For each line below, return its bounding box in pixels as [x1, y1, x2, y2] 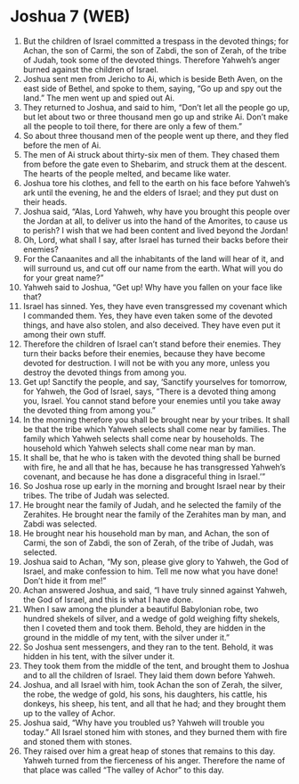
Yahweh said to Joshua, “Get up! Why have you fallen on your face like [22, 282, 283, 292]
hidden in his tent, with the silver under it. [22, 650, 175, 661]
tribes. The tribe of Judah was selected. [22, 490, 170, 501]
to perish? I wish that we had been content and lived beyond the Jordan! [22, 225, 288, 235]
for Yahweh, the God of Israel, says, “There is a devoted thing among [22, 386, 277, 396]
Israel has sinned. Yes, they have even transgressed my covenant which [22, 300, 287, 311]
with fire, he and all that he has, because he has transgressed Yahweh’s [22, 461, 286, 472]
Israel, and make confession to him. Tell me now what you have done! [22, 566, 279, 576]
